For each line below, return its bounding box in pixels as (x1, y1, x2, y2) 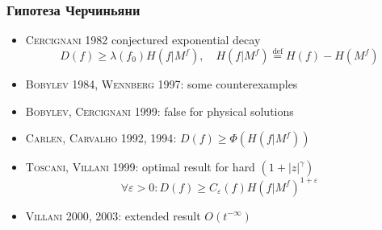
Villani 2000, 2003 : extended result (25, 207, 201, 224)
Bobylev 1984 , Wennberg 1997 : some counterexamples (25, 76, 298, 92)
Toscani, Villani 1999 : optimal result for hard (25, 158, 255, 175)
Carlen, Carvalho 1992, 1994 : (25, 129, 177, 146)
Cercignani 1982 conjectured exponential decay (25, 31, 261, 48)
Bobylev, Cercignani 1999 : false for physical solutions (25, 102, 294, 119)
